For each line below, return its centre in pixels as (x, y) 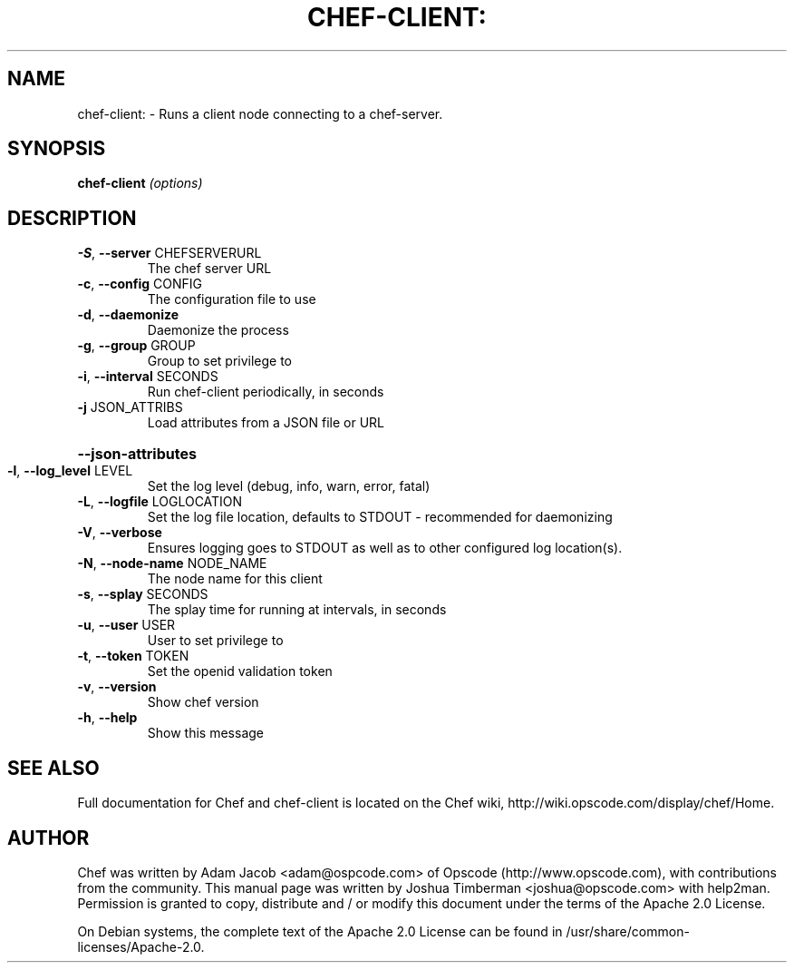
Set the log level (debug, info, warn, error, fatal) (289, 486)
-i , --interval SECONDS (148, 377)
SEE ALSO (53, 768)
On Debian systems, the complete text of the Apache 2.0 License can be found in (320, 931)
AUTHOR (48, 838)
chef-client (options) (140, 183)
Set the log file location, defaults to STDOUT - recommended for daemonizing (380, 517)
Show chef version (203, 702)
